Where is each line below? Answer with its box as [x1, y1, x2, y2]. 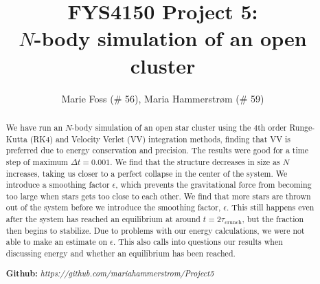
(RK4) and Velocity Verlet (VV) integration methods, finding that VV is [30, 133, 291, 144]
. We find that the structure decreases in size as [110, 155, 280, 167]
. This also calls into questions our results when [113, 236, 283, 248]
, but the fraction [242, 213, 304, 225]
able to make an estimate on [5, 236, 108, 248]
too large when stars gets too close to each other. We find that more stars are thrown [5, 190, 311, 201]
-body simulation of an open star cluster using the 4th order [71, 121, 287, 133]
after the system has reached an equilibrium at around [5, 213, 201, 225]
